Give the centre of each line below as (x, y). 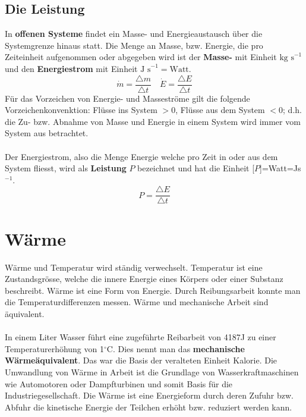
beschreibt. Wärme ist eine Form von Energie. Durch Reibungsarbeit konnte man (153, 290)
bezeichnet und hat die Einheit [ (196, 168)
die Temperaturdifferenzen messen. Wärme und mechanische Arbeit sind (137, 302)
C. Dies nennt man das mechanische (176, 348)
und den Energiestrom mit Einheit (71, 68)
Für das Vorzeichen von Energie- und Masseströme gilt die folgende (127, 98)
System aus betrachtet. (47, 133)
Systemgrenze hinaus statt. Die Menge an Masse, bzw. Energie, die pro (134, 45)
